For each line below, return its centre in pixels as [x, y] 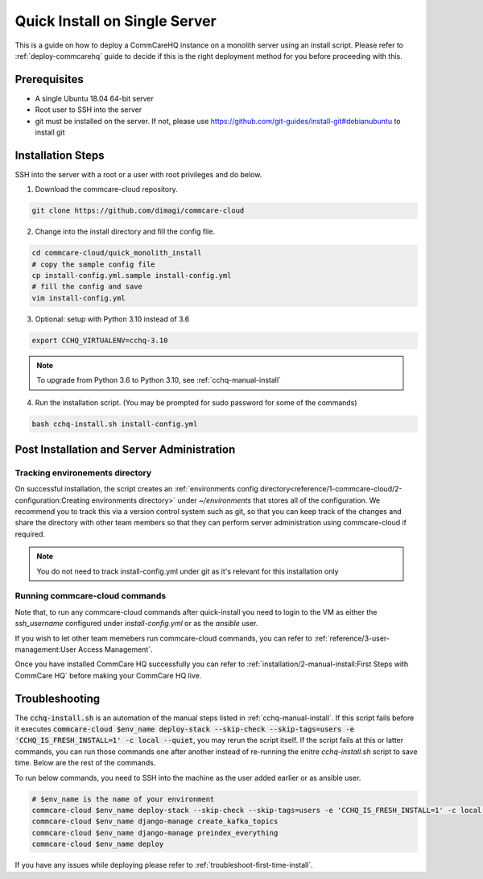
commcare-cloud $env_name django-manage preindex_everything [155, 833]
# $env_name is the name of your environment [123, 799]
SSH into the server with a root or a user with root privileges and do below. [138, 174]
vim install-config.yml [79, 298]
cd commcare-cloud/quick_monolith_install [117, 253]
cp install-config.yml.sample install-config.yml [132, 276]
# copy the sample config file [94, 264]
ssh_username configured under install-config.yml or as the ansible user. [136, 624]
